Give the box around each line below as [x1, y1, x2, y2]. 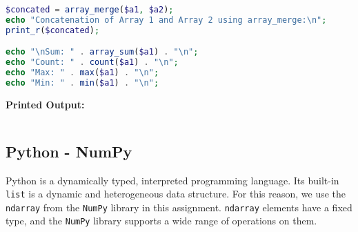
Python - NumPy [6, 140, 132, 162]
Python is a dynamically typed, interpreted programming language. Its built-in [6, 173, 339, 187]
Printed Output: [6, 97, 85, 111]
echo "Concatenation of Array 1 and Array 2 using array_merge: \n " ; [6, 14, 327, 25]
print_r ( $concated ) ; [6, 25, 100, 35]
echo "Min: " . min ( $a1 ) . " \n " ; [6, 77, 159, 88]
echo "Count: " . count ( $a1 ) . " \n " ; [6, 57, 179, 68]
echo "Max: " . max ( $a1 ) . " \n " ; [6, 68, 159, 78]
